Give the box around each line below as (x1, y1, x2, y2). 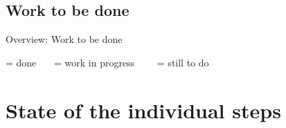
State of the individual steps (6, 95, 281, 124)
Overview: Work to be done (6, 32, 123, 46)
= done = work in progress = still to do (6, 55, 209, 69)
